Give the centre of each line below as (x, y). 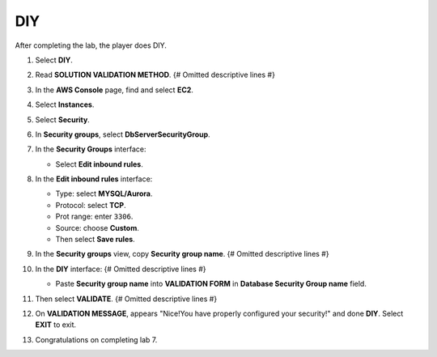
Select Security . (63, 119)
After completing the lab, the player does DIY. (91, 45)
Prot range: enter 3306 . (94, 217)
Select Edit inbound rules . (99, 164)
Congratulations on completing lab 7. (96, 339)
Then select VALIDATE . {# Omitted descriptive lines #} (126, 299)
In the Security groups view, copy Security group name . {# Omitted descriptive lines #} (182, 254)
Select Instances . (65, 104)
